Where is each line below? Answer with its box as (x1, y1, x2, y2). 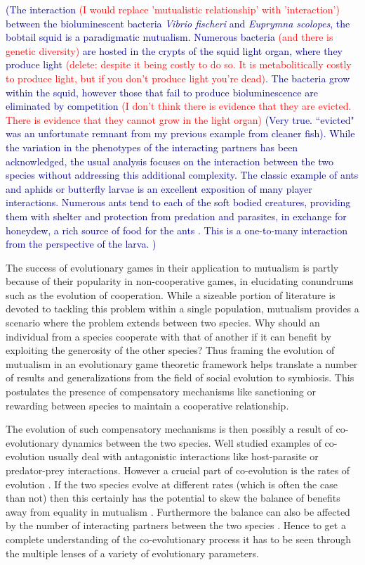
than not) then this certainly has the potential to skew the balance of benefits (6, 490, 340, 505)
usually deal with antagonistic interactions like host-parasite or (48, 449, 319, 464)
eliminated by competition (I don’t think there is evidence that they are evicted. (6, 99, 352, 113)
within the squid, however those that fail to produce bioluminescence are (6, 84, 318, 99)
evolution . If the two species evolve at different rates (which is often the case (6, 476, 338, 491)
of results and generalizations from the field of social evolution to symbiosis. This (6, 370, 354, 385)
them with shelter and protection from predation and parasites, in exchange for (6, 208, 347, 223)
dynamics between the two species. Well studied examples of (62, 435, 321, 450)
